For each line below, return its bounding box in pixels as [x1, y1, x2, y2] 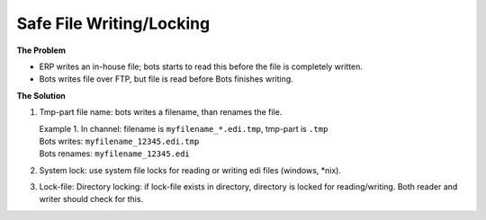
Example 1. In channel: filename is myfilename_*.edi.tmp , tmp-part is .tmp [39, 123, 328, 134]
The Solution [16, 90, 67, 101]
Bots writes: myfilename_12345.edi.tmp [39, 136, 200, 146]
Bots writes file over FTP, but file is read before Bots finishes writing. [39, 74, 294, 84]
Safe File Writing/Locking [16, 13, 211, 33]
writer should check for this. [39, 194, 144, 205]
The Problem [16, 45, 67, 56]
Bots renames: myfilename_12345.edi [39, 148, 191, 159]
